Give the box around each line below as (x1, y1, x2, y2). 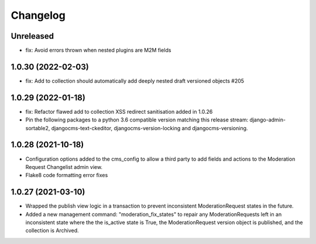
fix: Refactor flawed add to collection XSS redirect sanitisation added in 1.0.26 (25, 108, 213, 115)
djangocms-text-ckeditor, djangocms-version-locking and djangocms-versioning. (51, 124, 248, 131)
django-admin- (249, 116, 286, 123)
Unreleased (11, 31, 54, 41)
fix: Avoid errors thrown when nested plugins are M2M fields (25, 47, 171, 54)
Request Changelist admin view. (25, 163, 102, 170)
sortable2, (25, 124, 50, 131)
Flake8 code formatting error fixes (25, 172, 108, 179)
